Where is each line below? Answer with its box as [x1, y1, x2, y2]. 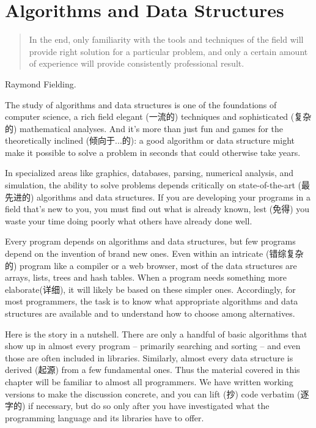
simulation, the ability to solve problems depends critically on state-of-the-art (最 [5, 179, 310, 191]
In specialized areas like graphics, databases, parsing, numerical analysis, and [5, 166, 294, 179]
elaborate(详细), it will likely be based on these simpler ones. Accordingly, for [5, 282, 296, 295]
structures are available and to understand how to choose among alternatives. [5, 307, 295, 319]
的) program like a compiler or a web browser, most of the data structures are [5, 259, 297, 271]
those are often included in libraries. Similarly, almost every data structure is [5, 351, 293, 364]
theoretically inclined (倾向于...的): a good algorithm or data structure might [5, 134, 295, 147]
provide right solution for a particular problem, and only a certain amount [29, 45, 308, 57]
